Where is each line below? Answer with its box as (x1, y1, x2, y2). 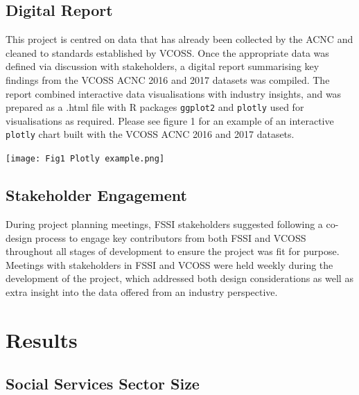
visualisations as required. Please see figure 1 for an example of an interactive (6, 113, 334, 128)
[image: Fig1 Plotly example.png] (6, 154, 165, 164)
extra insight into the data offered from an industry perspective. (6, 284, 278, 299)
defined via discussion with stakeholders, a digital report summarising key (6, 59, 319, 73)
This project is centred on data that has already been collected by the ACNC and (6, 32, 353, 46)
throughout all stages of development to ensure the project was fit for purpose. (6, 244, 340, 258)
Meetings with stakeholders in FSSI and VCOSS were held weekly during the (6, 257, 333, 272)
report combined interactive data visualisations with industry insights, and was (6, 86, 342, 100)
